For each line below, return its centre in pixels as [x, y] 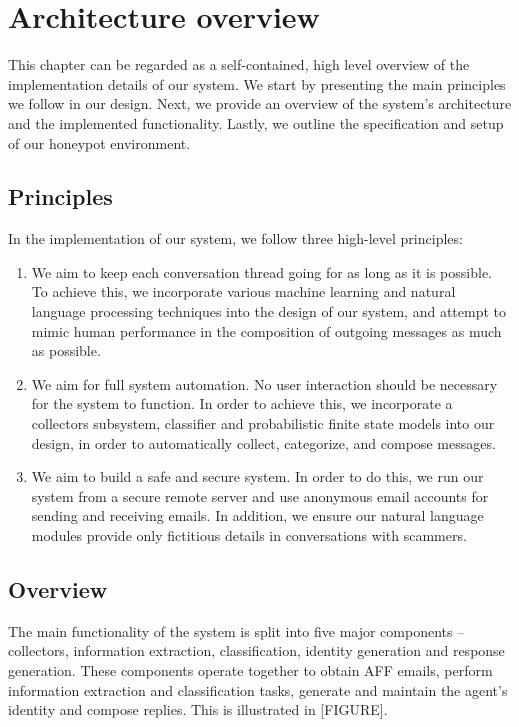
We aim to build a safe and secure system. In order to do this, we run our [257, 476]
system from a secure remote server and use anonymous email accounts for [260, 495]
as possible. [66, 350]
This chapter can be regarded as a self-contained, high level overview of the [239, 64]
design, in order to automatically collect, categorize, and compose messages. [263, 442]
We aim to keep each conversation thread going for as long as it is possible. [262, 271]
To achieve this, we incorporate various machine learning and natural [243, 291]
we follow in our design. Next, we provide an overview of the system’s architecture [260, 103]
